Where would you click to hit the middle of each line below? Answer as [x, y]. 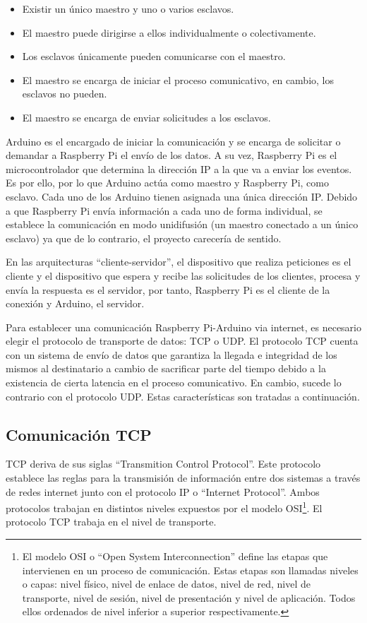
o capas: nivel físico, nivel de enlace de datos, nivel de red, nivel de [166, 584]
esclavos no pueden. [65, 94]
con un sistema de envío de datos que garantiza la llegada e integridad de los [172, 354]
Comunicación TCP [79, 434]
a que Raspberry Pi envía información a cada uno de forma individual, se [164, 210]
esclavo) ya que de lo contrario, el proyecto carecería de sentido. [144, 238]
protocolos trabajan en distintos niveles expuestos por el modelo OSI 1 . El [164, 507]
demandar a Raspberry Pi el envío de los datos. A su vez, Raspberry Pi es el [172, 155]
